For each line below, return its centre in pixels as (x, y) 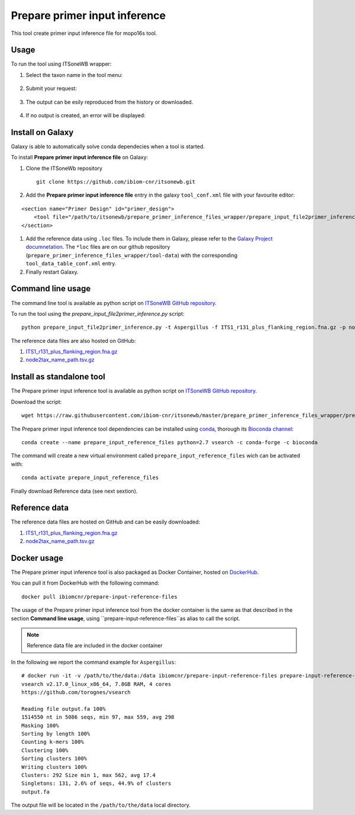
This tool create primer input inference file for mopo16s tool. (84, 33)
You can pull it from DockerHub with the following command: (85, 583)
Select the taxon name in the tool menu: (74, 75)
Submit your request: (51, 88)
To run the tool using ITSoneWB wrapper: (61, 64)
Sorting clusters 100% (54, 759)
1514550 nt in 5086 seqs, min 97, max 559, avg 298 (98, 717)
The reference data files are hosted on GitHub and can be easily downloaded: (106, 522)
